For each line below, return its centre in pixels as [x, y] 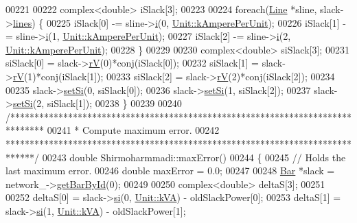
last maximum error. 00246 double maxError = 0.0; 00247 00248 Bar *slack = [170, 171]
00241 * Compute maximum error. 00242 [133, 130]
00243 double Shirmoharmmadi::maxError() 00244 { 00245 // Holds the [194, 157]
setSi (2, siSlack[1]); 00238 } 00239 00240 [97, 103]
